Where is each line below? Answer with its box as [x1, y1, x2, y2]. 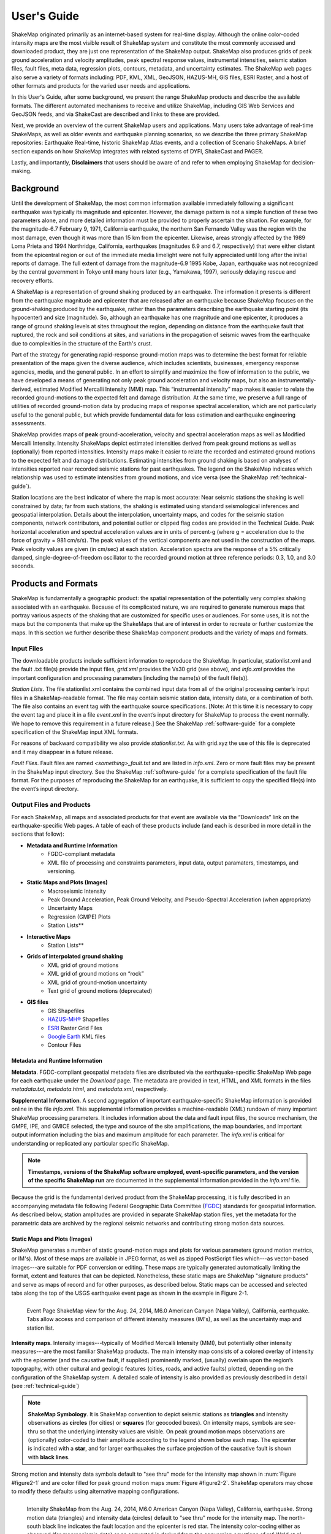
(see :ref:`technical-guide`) [11, 1382, 80, 1390]
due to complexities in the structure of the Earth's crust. [11, 339, 153, 347]
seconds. [11, 562, 35, 570]
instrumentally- [278, 377, 316, 384]
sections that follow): [11, 830, 64, 838]
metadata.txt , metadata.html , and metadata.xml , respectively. [11, 1085, 169, 1093]
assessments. [11, 420, 47, 427]
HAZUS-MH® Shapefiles [47, 1016, 110, 1023]
